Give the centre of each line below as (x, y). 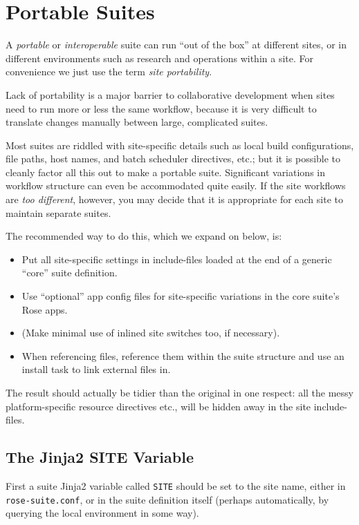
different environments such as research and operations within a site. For (159, 58)
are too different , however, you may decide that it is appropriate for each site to (174, 199)
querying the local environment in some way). (102, 513)
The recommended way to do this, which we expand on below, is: (144, 236)
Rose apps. (45, 309)
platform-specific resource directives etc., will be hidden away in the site (158, 406)
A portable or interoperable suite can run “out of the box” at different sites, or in (176, 45)
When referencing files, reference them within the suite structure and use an (183, 355)
